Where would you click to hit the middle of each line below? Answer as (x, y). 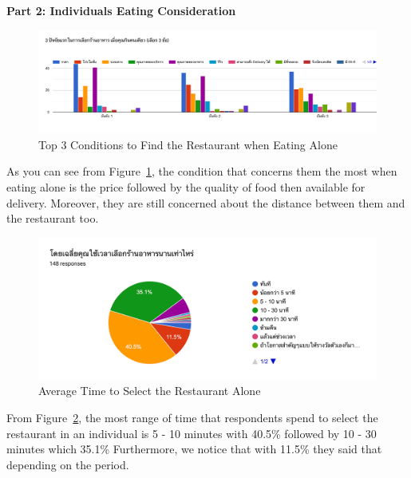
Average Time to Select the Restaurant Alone (150, 391)
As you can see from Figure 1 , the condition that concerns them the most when (202, 171)
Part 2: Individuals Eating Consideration (121, 10)
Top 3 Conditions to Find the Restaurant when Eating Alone (188, 144)
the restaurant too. (53, 218)
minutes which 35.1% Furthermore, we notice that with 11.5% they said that (194, 449)
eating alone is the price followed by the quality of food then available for (186, 186)
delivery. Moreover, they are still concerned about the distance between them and (206, 202)
